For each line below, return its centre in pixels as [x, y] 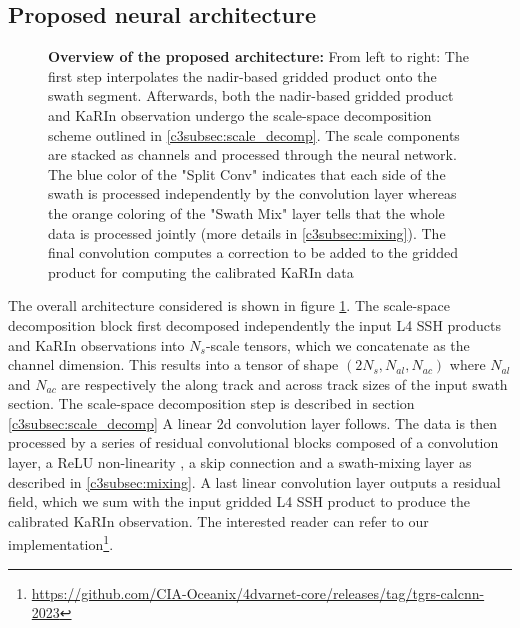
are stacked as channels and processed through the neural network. [252, 154]
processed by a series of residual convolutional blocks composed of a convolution [253, 442]
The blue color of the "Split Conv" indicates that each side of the [247, 173]
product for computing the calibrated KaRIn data [201, 271]
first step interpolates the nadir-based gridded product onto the [242, 75]
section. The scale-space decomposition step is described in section [211, 403]
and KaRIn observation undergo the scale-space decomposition [240, 114]
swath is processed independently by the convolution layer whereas [252, 193]
